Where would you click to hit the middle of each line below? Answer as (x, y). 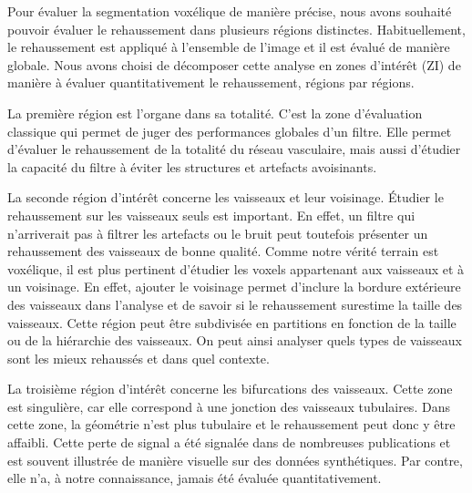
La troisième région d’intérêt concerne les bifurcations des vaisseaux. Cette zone (230, 389)
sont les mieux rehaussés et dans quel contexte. (139, 358)
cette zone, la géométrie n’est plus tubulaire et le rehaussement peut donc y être (231, 424)
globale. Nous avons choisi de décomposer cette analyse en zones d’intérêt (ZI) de (234, 64)
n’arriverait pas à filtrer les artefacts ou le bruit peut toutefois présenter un (218, 233)
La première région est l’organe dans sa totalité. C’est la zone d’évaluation (215, 113)
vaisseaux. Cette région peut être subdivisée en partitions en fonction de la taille (232, 322)
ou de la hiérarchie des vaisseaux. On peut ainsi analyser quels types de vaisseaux (235, 340)
